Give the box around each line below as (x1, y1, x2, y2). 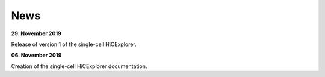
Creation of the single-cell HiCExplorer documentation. (11, 63, 147, 70)
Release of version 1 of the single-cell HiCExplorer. (11, 41, 137, 48)
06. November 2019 (11, 51, 62, 59)
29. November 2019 (11, 30, 61, 37)
